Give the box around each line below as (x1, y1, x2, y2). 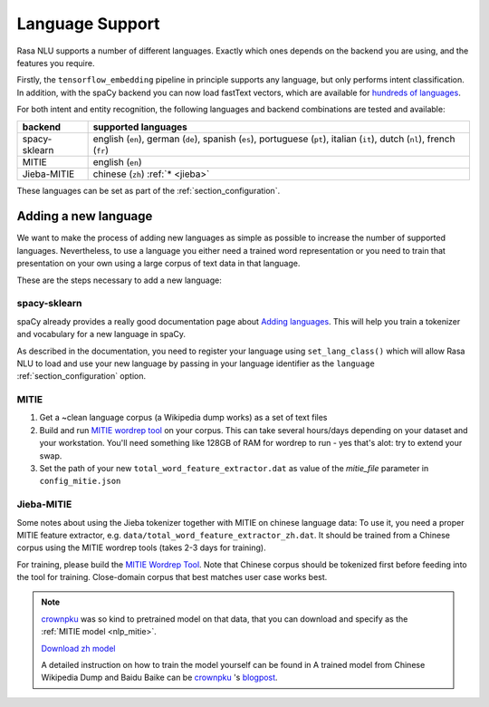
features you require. (16, 57, 95, 68)
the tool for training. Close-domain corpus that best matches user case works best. (16, 572, 328, 583)
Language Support (16, 14, 160, 34)
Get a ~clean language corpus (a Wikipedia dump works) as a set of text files (39, 412, 328, 423)
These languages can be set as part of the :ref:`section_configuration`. (16, 185, 281, 196)
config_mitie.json (39, 476, 121, 487)
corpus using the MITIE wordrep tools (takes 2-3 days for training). (16, 542, 266, 553)
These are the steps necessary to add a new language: (16, 275, 222, 286)
